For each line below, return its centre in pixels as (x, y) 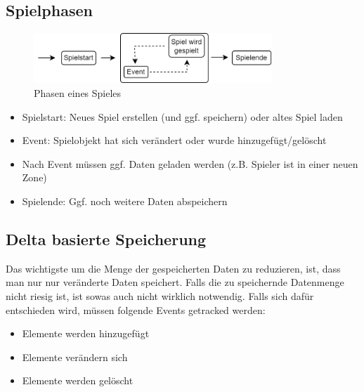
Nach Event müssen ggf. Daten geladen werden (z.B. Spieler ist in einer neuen (190, 163)
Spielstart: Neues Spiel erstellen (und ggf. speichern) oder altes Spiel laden (182, 116)
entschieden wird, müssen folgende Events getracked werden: (136, 309)
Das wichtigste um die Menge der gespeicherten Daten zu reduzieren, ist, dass (173, 268)
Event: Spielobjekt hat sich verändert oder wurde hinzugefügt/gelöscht (174, 140)
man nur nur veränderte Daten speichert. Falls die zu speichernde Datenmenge (175, 282)
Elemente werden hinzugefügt (86, 333)
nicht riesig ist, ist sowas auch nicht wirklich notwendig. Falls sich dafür (160, 295)
